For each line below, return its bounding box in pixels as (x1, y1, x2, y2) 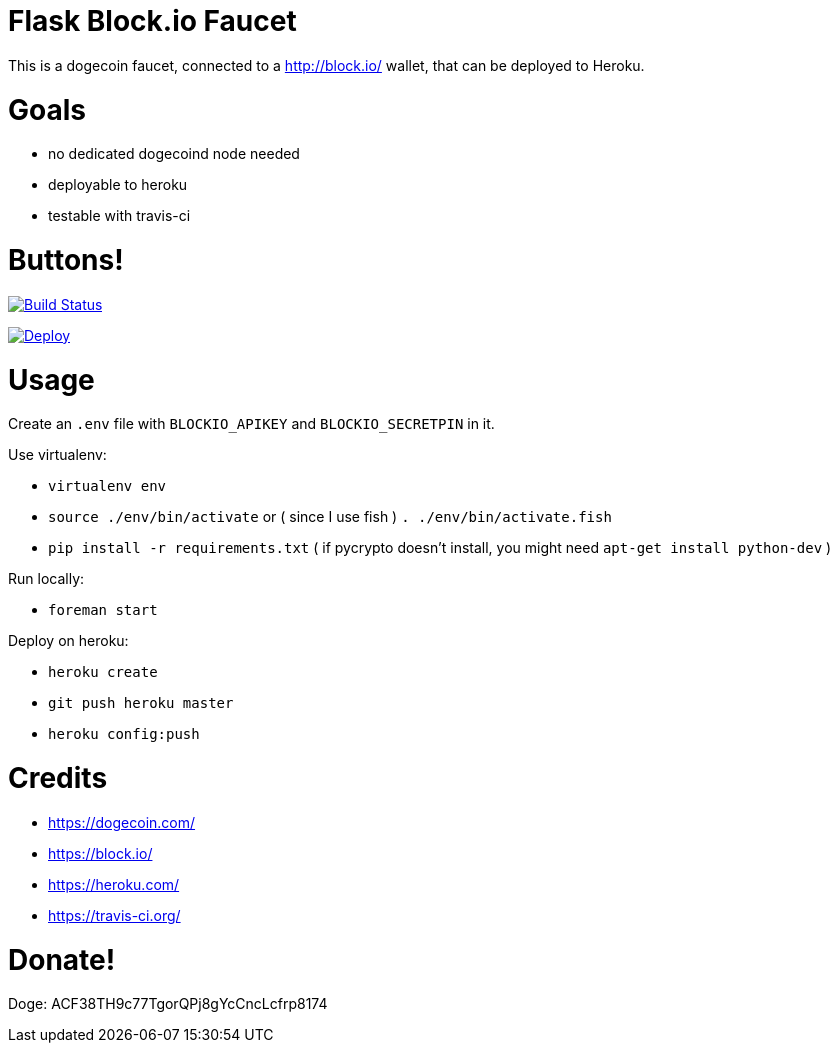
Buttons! (8, 243, 124, 277)
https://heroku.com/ (48, 875, 180, 893)
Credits (8, 761, 108, 795)
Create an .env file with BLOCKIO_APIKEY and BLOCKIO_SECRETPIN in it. (8, 415, 495, 433)
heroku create (48, 664, 158, 681)
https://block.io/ (48, 844, 153, 862)
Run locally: (8, 570, 85, 588)
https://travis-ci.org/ (48, 906, 181, 924)
